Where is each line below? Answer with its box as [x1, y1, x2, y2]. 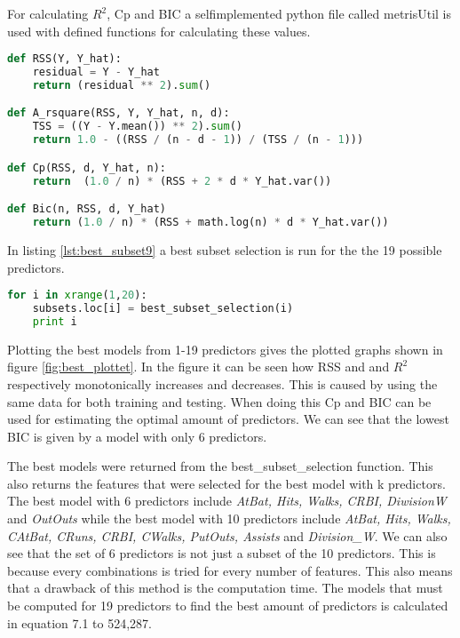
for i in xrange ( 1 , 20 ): [7, 289, 147, 302]
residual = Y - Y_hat [32, 66, 160, 79]
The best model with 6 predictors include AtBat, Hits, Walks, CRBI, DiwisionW [7, 491, 447, 510]
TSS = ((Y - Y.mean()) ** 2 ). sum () [32, 120, 242, 133]
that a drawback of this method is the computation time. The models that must [7, 578, 443, 597]
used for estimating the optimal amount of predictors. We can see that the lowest [7, 410, 449, 428]
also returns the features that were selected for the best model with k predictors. [7, 474, 446, 492]
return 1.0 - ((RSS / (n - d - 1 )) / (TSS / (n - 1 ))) [32, 133, 364, 147]
